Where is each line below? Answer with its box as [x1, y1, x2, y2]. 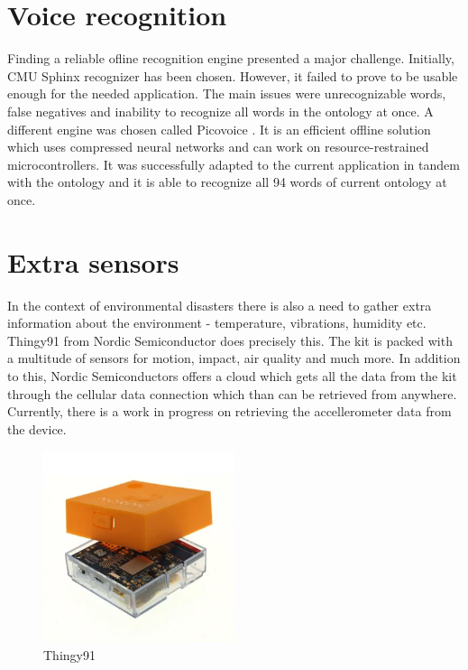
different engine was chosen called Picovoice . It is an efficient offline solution [7, 119, 431, 138]
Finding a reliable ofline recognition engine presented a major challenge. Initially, [7, 49, 454, 68]
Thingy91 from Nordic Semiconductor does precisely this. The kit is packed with [7, 330, 453, 349]
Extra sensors [7, 243, 179, 280]
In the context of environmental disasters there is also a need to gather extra [7, 295, 432, 314]
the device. [7, 419, 67, 438]
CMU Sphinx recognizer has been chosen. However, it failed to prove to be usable [7, 66, 458, 85]
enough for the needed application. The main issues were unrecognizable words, [7, 84, 446, 103]
